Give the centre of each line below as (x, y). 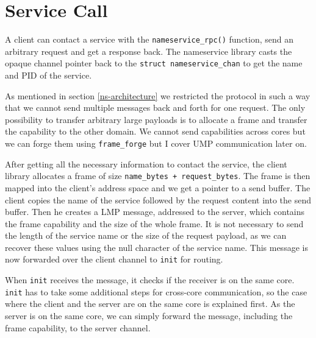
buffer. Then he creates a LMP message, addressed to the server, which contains (155, 212)
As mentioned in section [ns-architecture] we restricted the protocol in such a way (158, 95)
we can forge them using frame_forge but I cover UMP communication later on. (156, 143)
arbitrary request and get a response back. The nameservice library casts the (149, 51)
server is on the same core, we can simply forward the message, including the (149, 316)
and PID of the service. (48, 75)
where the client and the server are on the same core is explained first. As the (150, 304)
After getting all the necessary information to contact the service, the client (146, 164)
